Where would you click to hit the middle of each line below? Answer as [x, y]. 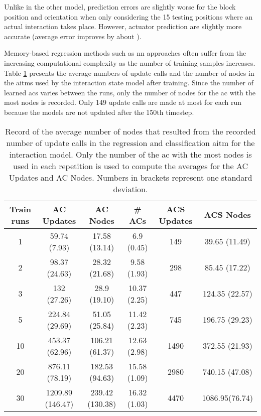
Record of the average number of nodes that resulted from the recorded [130, 131]
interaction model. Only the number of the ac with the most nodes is [130, 154]
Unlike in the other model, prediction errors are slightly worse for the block [120, 7]
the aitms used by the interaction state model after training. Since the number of [129, 83]
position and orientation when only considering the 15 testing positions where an [128, 16]
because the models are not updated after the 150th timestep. [99, 112]
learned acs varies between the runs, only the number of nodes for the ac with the [130, 92]
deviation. [130, 189]
